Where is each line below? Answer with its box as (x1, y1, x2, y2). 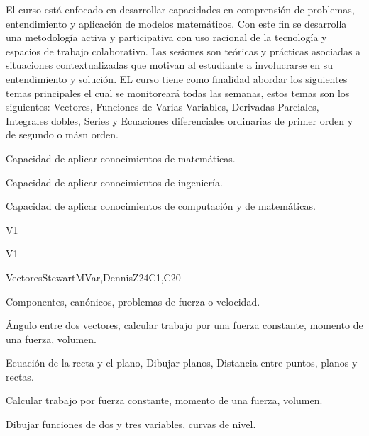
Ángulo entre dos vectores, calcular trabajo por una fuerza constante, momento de (6, 318, 363, 332)
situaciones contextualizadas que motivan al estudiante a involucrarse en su (6, 57, 333, 72)
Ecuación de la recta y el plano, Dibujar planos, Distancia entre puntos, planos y (6, 355, 358, 370)
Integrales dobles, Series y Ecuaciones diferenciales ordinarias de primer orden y (6, 113, 353, 128)
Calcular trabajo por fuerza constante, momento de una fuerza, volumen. (6, 393, 323, 408)
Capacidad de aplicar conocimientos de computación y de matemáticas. (6, 199, 316, 213)
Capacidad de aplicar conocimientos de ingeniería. (6, 174, 223, 189)
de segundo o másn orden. (6, 127, 119, 142)
